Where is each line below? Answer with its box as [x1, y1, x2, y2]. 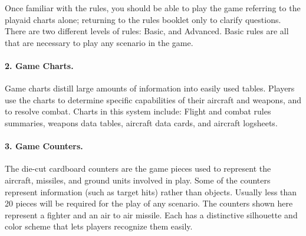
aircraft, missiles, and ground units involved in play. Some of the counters [5, 173, 271, 186]
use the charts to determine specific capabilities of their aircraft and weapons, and [5, 93, 302, 106]
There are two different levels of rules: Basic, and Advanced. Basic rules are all [5, 25, 289, 37]
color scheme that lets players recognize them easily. [5, 220, 193, 232]
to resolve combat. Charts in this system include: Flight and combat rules [5, 105, 271, 117]
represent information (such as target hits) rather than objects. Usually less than [5, 185, 297, 198]
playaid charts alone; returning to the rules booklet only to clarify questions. [5, 13, 281, 25]
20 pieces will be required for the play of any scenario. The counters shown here [5, 197, 293, 209]
